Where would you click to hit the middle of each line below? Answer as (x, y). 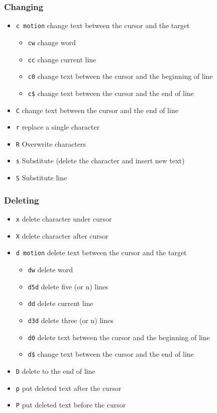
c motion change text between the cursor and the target (103, 25)
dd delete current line (61, 303)
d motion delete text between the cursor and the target (101, 252)
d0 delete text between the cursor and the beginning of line (119, 337)
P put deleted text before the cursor (71, 405)
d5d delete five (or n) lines (68, 286)
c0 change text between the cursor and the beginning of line (120, 76)
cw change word (52, 42)
